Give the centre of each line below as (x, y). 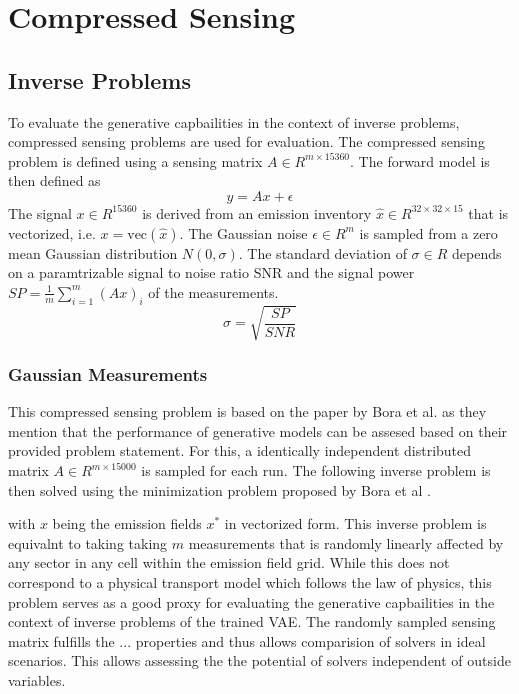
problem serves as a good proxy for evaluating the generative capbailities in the (251, 601)
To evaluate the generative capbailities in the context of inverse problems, (234, 121)
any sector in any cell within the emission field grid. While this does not (229, 562)
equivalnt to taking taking (88, 542)
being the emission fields (127, 523)
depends (477, 252)
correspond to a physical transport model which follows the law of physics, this (250, 582)
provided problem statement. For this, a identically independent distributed (240, 450)
